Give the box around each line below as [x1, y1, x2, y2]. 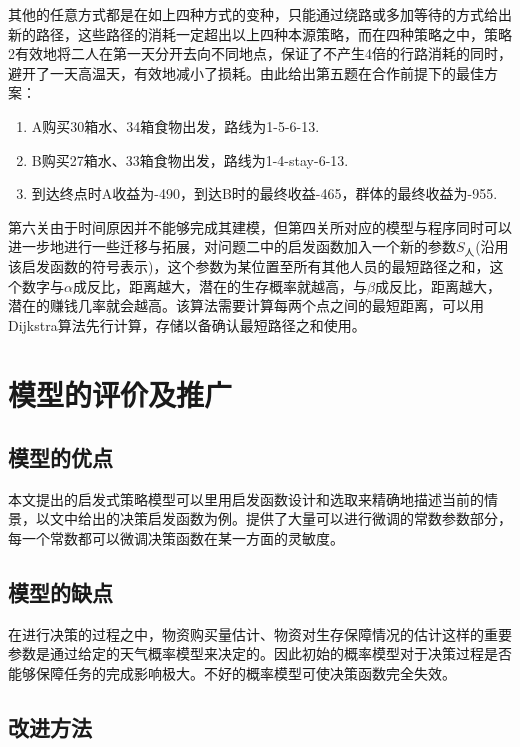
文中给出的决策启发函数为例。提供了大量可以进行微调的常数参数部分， [49, 508, 512, 529]
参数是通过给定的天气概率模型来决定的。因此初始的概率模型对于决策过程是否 [8, 643, 512, 664]
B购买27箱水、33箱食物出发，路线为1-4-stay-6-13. [31, 149, 349, 170]
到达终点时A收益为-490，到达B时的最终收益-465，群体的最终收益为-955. [31, 183, 498, 204]
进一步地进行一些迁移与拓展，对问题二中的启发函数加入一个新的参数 [8, 236, 456, 257]
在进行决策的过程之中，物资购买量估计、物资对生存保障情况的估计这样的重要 [8, 623, 512, 644]
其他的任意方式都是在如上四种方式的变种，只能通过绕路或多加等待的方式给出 [8, 4, 512, 24]
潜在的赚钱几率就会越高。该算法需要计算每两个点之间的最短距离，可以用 [8, 295, 484, 316]
